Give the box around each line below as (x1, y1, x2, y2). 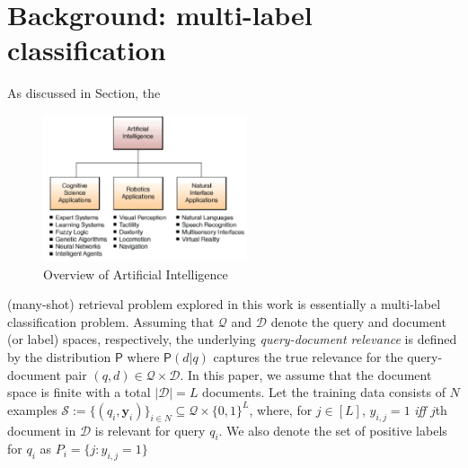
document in (7, 420, 76, 439)
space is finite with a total (7, 383, 151, 402)
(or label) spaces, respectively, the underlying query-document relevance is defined (7, 330, 457, 349)
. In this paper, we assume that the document (180, 365, 432, 384)
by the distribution (7, 348, 111, 366)
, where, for (249, 400, 313, 419)
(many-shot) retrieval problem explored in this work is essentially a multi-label (7, 295, 441, 313)
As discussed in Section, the (7, 84, 161, 102)
